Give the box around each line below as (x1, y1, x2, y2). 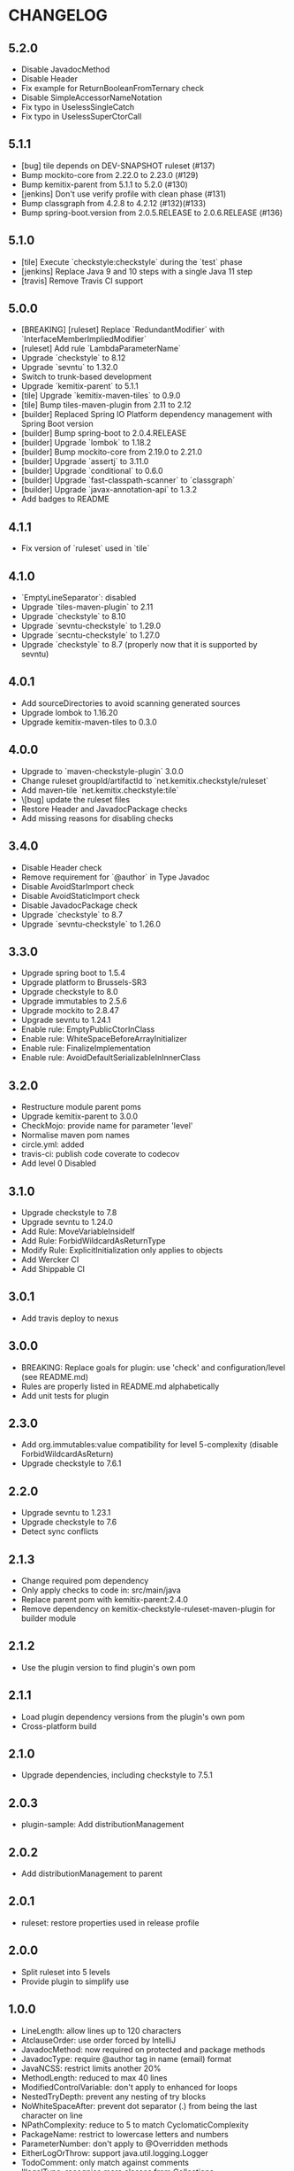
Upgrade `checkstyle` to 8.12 (20, 353, 126, 363)
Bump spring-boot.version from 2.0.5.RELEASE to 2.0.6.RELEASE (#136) (20, 207, 283, 218)
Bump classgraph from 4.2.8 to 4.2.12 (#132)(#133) (20, 198, 207, 208)
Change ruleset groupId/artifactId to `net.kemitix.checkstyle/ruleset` (20, 775, 269, 786)
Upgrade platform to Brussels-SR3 (20, 977, 147, 988)
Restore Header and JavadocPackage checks (20, 803, 188, 814)
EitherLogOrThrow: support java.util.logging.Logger (20, 2147, 208, 2158)
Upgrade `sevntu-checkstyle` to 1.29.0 (20, 621, 162, 632)
